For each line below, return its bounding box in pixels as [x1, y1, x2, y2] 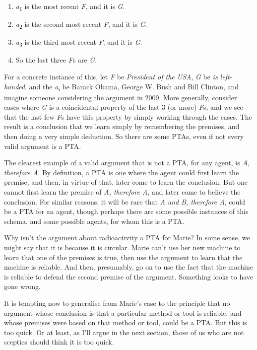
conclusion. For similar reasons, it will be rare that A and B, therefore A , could [4, 196, 245, 207]
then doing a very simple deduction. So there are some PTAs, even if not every [4, 131, 244, 141]
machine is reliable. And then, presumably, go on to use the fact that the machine [4, 262, 253, 272]
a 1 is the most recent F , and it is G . [15, 1, 125, 12]
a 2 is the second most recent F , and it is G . [15, 19, 147, 30]
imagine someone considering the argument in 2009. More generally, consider [4, 92, 237, 102]
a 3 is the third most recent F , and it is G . [15, 37, 142, 49]
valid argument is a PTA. [4, 140, 81, 151]
